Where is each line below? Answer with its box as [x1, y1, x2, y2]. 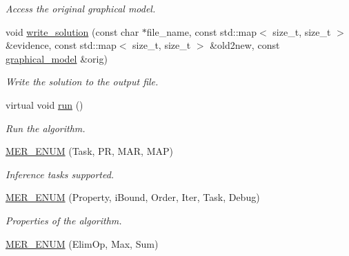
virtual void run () [6, 97, 83, 111]
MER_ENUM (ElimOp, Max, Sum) [6, 236, 159, 250]
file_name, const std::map [146, 24, 257, 39]
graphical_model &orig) [6, 51, 108, 65]
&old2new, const [210, 38, 280, 52]
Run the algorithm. [6, 120, 86, 135]
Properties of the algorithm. [6, 213, 122, 227]
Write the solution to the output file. [6, 74, 159, 89]
